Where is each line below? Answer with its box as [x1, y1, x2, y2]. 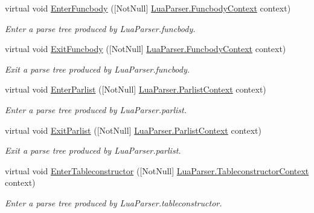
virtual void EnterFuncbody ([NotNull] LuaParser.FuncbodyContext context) [5, 2, 291, 14]
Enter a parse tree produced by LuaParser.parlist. [5, 103, 187, 116]
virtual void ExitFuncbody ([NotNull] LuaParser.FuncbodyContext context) [5, 42, 286, 55]
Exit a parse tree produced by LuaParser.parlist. [5, 144, 181, 157]
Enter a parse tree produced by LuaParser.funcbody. [5, 22, 196, 34]
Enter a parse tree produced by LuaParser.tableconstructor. [5, 196, 222, 209]
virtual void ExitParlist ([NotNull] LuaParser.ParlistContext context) [5, 123, 261, 136]
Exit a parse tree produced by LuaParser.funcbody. [5, 62, 190, 75]
